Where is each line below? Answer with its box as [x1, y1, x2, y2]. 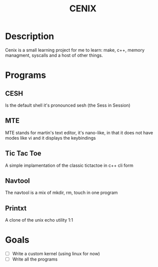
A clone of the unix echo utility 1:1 [5, 217, 73, 223]
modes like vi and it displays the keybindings [5, 135, 96, 141]
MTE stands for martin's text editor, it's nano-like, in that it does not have [5, 129, 154, 136]
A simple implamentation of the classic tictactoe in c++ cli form [5, 162, 133, 168]
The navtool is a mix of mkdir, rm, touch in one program [5, 190, 118, 195]
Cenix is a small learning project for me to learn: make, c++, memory [5, 47, 145, 53]
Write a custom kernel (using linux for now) [12, 251, 100, 257]
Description [5, 31, 54, 42]
